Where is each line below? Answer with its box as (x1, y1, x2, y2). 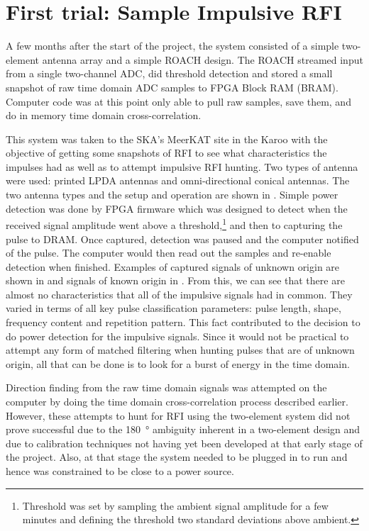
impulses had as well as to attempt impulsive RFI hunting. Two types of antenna (6, 159, 358, 174)
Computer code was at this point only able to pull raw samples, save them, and (6, 94, 351, 108)
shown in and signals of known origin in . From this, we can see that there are (6, 273, 345, 288)
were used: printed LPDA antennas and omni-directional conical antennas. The (6, 173, 350, 188)
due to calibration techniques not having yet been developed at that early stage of (6, 435, 363, 450)
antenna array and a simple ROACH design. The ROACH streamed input (42, 52, 363, 67)
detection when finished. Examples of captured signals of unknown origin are (6, 259, 340, 274)
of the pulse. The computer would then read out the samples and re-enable (6, 245, 331, 260)
